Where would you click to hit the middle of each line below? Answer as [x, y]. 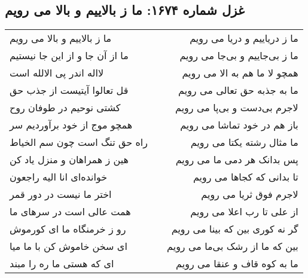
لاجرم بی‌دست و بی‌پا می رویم [237, 108]
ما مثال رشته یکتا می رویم [244, 142]
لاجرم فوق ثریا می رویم [250, 194]
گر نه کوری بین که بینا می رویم [235, 229]
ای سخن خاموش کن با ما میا [68, 246]
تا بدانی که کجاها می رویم [246, 177]
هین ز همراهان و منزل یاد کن [69, 160]
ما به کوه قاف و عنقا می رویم [237, 264]
